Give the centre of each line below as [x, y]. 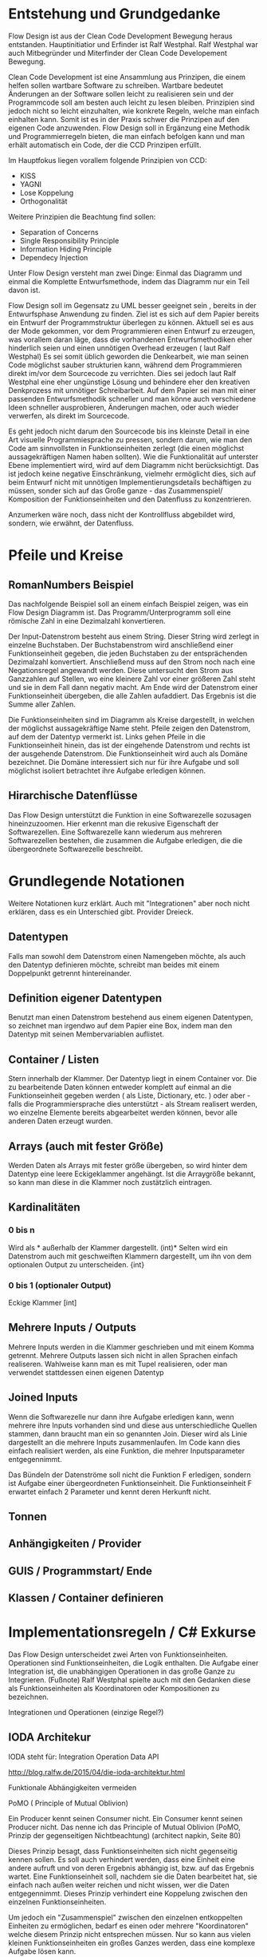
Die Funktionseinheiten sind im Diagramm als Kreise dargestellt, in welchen [132, 719]
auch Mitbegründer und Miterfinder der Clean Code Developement [118, 53]
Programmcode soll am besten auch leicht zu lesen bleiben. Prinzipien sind [132, 102]
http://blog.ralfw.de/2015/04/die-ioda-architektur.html [97, 1772]
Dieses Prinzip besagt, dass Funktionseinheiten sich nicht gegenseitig [123, 1851]
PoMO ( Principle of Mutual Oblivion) [69, 1803]
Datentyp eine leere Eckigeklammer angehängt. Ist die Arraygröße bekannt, [132, 1174]
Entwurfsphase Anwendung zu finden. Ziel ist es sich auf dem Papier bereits [134, 314]
